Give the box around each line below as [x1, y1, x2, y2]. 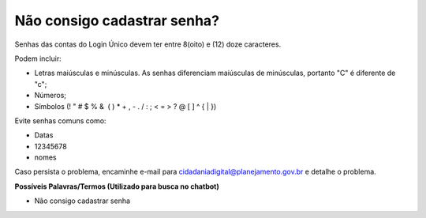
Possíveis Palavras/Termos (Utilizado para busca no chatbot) [14, 182, 220, 191]
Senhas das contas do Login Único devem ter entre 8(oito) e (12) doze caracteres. [14, 39, 282, 49]
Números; [34, 91, 67, 100]
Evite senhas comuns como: [14, 115, 106, 126]
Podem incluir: [14, 54, 62, 63]
